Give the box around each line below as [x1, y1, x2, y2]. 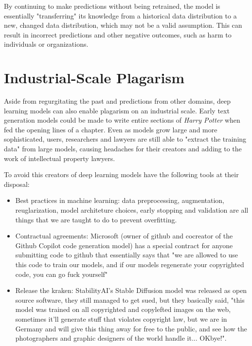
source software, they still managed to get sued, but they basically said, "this [15, 294, 245, 305]
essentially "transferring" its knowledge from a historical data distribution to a [4, 10, 237, 20]
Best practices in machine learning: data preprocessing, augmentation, [15, 195, 225, 205]
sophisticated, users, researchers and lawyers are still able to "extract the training [4, 134, 247, 144]
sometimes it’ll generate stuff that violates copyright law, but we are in [15, 313, 227, 324]
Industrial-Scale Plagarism [4, 68, 184, 88]
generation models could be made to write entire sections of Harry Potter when [4, 115, 240, 125]
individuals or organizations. [4, 39, 89, 49]
